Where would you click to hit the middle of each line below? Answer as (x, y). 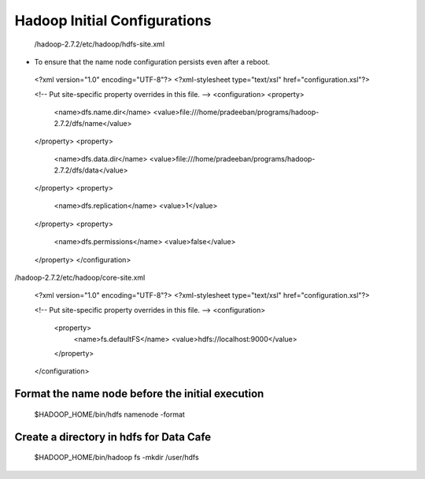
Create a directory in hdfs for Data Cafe (113, 437)
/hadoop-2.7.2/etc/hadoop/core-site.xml (80, 278)
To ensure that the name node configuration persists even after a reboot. (152, 61)
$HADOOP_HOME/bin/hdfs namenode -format (109, 414)
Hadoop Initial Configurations (113, 20)
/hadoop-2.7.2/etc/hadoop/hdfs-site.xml (100, 44)
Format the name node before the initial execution (139, 394)
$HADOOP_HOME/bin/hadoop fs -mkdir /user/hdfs (117, 458)
